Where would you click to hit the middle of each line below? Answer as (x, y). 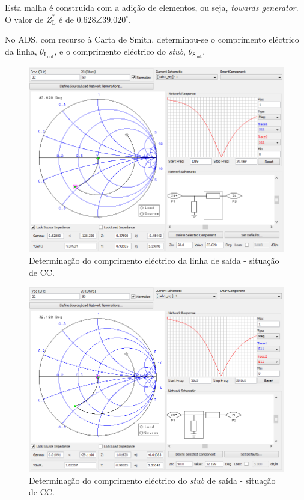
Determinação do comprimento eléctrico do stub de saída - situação (152, 480)
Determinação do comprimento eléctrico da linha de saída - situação (154, 261)
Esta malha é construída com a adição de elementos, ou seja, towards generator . (152, 7)
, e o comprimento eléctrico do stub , (120, 51)
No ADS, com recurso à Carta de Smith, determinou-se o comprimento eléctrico (152, 39)
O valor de (24, 19)
